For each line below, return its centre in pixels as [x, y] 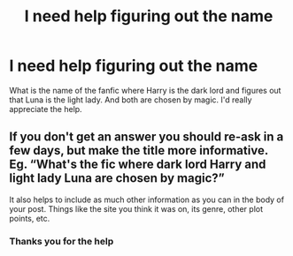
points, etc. [30, 218]
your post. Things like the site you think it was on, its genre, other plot [136, 208]
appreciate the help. [46, 109]
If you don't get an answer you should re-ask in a [146, 137]
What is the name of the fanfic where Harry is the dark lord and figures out [145, 90]
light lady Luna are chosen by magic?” [117, 178]
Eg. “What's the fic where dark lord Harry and [138, 165]
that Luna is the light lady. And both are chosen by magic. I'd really [131, 100]
